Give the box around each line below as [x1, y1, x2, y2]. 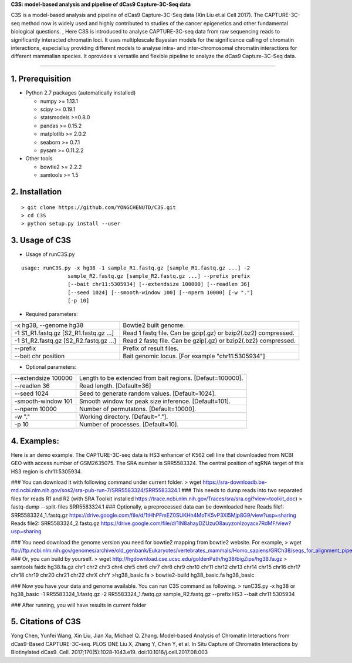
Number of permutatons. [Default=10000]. [79, 405, 197, 413]
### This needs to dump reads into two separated [181, 487, 303, 494]
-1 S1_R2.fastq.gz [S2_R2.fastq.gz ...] [14, 336, 117, 345]
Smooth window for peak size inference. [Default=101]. [79, 397, 231, 405]
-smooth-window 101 [14, 397, 73, 405]
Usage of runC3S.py [25, 251, 75, 258]
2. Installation [11, 187, 62, 197]
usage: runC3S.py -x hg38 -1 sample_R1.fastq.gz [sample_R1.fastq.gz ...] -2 [21, 264, 251, 271]
